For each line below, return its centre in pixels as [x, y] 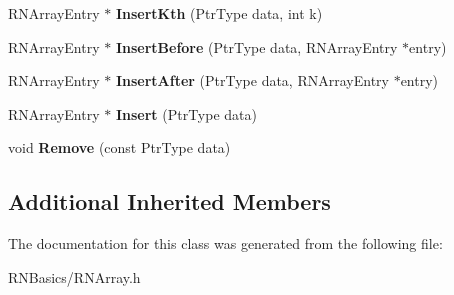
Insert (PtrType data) [186, 113]
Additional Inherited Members [169, 201]
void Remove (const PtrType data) [119, 147]
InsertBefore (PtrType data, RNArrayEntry [256, 46]
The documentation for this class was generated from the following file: [225, 243]
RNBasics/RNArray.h [74, 276]
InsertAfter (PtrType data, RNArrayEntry [252, 80]
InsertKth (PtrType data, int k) [219, 13]
